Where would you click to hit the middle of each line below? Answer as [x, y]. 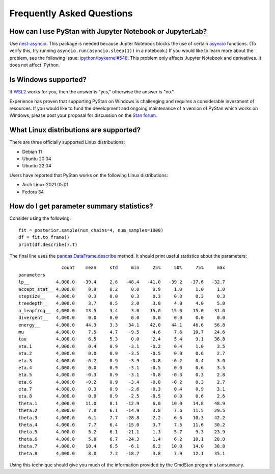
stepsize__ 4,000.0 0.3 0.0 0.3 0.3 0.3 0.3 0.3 [122, 296]
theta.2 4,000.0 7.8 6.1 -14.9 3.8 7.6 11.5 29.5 [122, 410]
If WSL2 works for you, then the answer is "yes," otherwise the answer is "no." [92, 92]
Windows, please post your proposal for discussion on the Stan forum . [83, 115]
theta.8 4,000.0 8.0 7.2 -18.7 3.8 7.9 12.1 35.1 [122, 453]
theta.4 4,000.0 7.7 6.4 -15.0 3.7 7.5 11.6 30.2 [122, 425]
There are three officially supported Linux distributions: [67, 142]
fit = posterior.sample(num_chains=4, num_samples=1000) [91, 230]
